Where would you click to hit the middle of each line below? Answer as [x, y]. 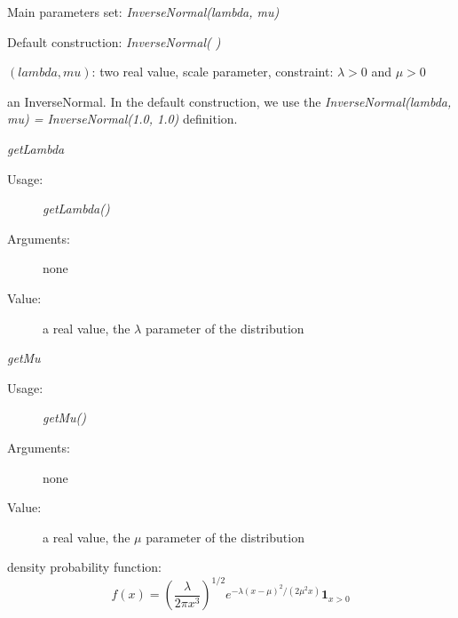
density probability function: [85, 567]
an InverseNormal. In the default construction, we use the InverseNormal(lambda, [229, 101]
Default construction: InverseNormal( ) [114, 41]
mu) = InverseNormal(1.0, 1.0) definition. [122, 119]
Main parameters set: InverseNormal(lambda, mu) [143, 12]
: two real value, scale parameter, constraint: [213, 72]
